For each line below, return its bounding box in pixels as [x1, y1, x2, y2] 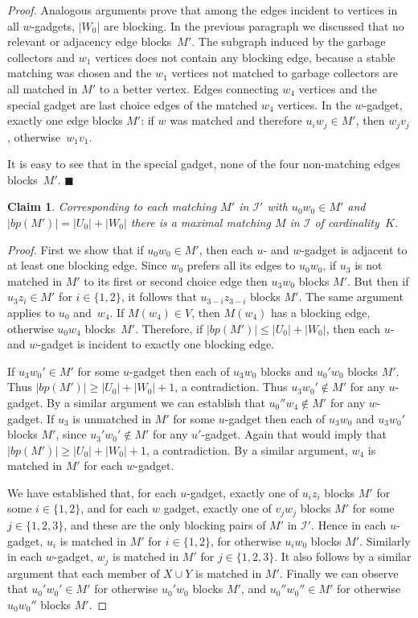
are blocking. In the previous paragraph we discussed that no [104, 17, 404, 34]
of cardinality [314, 213, 379, 230]
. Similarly [359, 532, 411, 549]
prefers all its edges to [186, 257, 296, 274]
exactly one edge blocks [7, 112, 123, 129]
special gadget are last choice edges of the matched [7, 96, 258, 113]
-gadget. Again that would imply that [201, 426, 387, 443]
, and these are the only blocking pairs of [64, 516, 266, 533]
